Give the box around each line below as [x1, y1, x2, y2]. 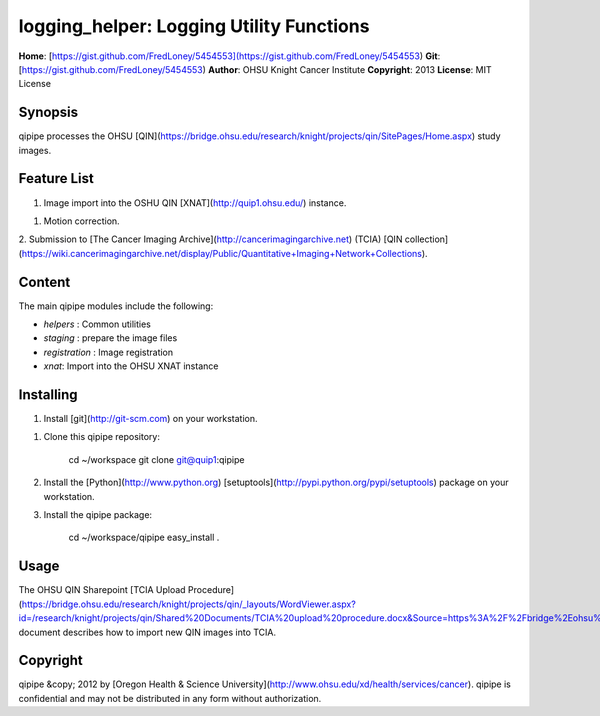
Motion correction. [43, 215, 120, 227]
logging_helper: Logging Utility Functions [18, 15, 370, 37]
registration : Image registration [43, 346, 174, 358]
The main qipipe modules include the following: [18, 300, 214, 312]
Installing [18, 386, 79, 403]
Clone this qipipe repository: [43, 431, 160, 443]
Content [18, 273, 71, 290]
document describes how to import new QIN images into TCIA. [18, 626, 277, 638]
